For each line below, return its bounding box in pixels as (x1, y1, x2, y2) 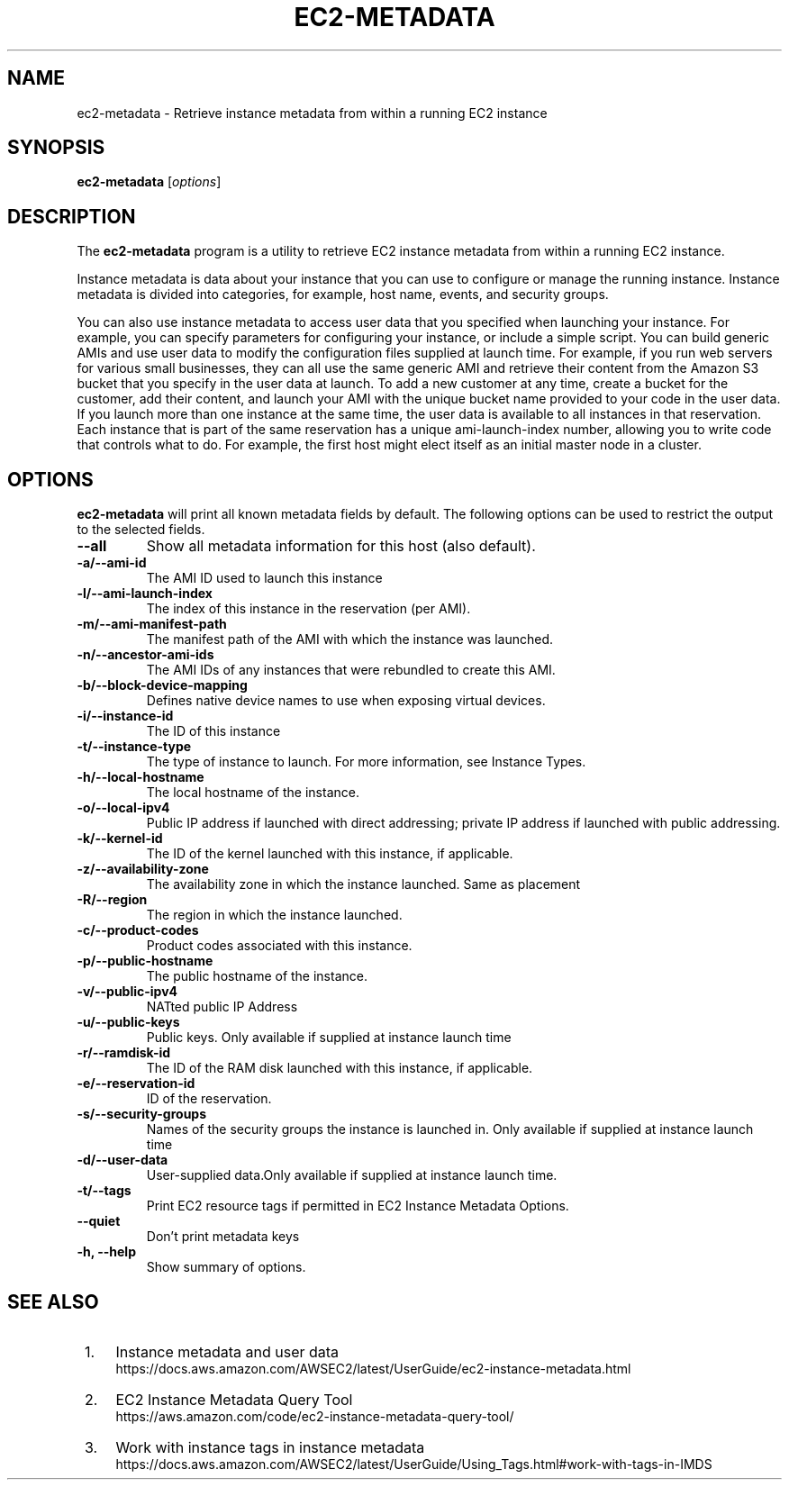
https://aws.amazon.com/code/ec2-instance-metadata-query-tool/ (115, 1408, 514, 1424)
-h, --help (77, 1244, 136, 1260)
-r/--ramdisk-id (77, 1045, 171, 1061)
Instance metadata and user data (115, 1342, 340, 1361)
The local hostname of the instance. (146, 784, 359, 801)
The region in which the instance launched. (146, 907, 403, 923)
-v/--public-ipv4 (77, 984, 178, 1000)
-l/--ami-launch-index (77, 585, 213, 602)
